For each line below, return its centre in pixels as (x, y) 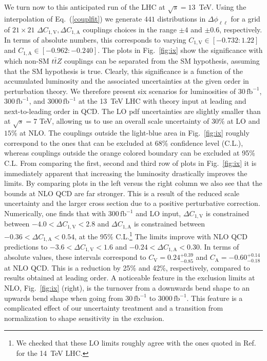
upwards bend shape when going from (64, 298)
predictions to (26, 247)
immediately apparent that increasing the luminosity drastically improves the (126, 173)
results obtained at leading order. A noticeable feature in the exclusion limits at (130, 278)
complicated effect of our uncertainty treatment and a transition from (114, 308)
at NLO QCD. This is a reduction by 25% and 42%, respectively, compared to (127, 267)
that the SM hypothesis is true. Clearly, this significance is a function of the (123, 71)
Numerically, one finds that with (55, 213)
